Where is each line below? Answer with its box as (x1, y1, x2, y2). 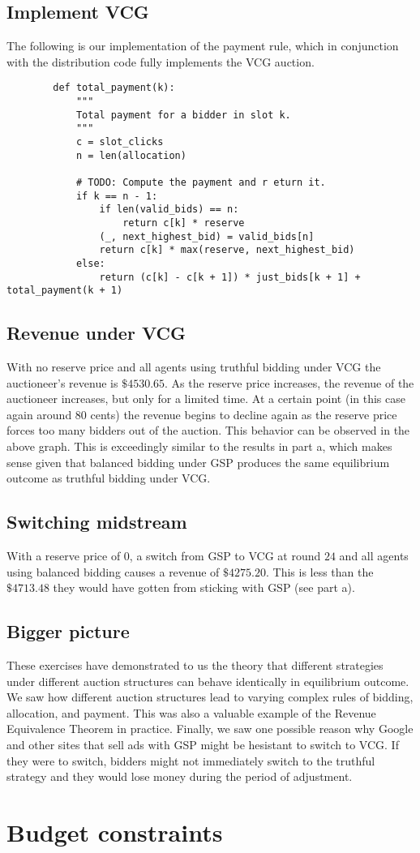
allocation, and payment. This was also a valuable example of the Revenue (6, 704, 376, 721)
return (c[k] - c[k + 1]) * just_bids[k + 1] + (99, 271, 361, 283)
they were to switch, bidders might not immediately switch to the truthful (6, 752, 375, 769)
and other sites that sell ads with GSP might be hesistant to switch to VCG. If (6, 736, 399, 752)
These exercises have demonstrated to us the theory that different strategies (6, 657, 384, 674)
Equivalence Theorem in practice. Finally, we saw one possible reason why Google (6, 720, 414, 737)
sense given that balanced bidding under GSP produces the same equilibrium (6, 453, 390, 470)
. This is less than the (265, 563, 374, 580)
